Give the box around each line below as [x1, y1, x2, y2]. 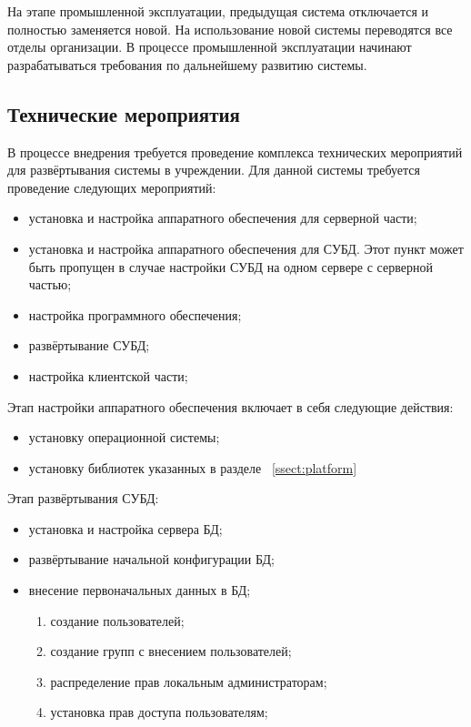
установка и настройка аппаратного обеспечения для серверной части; [28, 208, 417, 227]
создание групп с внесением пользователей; [50, 641, 292, 661]
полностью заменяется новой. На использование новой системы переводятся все [7, 19, 453, 38]
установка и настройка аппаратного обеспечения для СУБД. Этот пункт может [28, 238, 464, 257]
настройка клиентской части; [28, 366, 188, 385]
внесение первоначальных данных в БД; [28, 581, 251, 600]
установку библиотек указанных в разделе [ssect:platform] [28, 458, 357, 477]
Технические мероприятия [7, 99, 240, 127]
